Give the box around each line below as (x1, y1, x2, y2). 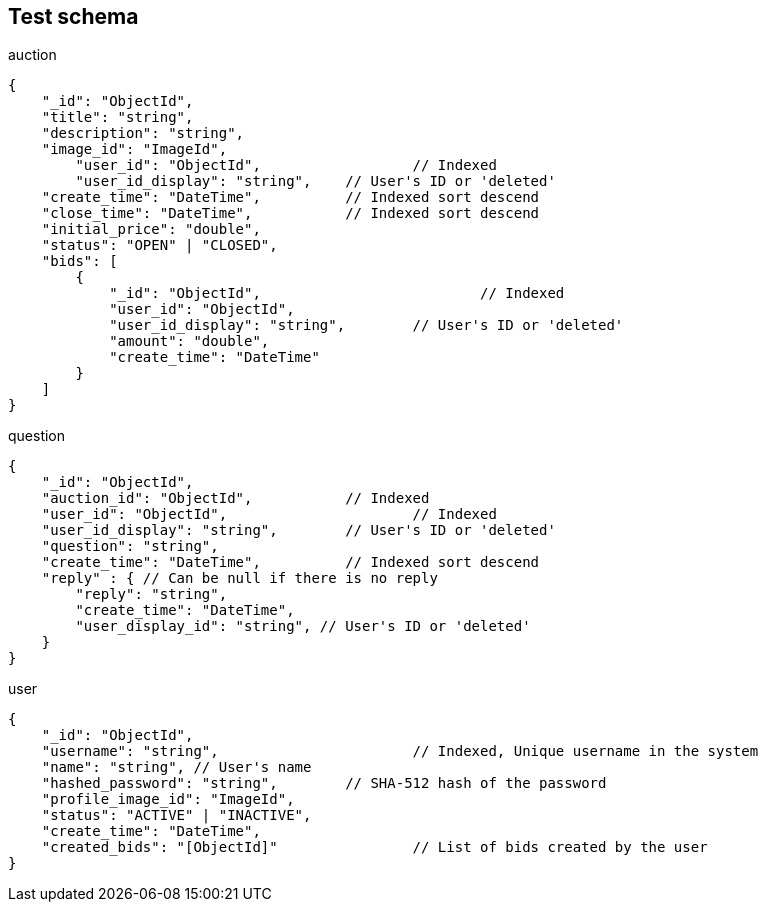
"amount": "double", (109, 333, 270, 350)
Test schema (8, 4, 139, 29)
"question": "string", (41, 538, 219, 555)
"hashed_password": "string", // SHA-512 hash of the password (41, 775, 607, 792)
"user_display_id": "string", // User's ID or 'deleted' (75, 618, 531, 635)
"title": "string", (41, 109, 194, 126)
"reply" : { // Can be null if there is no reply (41, 570, 438, 587)
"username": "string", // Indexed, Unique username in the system (41, 743, 759, 760)
